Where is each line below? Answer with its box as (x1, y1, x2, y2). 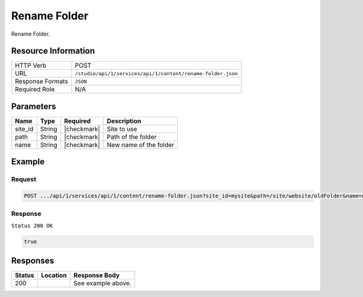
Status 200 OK (11, 222, 53, 229)
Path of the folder (106, 132, 157, 141)
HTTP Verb (15, 61, 47, 70)
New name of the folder (106, 140, 175, 149)
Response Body (73, 271, 120, 279)
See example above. (73, 279, 132, 287)
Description (106, 117, 142, 125)
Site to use (106, 125, 137, 133)
